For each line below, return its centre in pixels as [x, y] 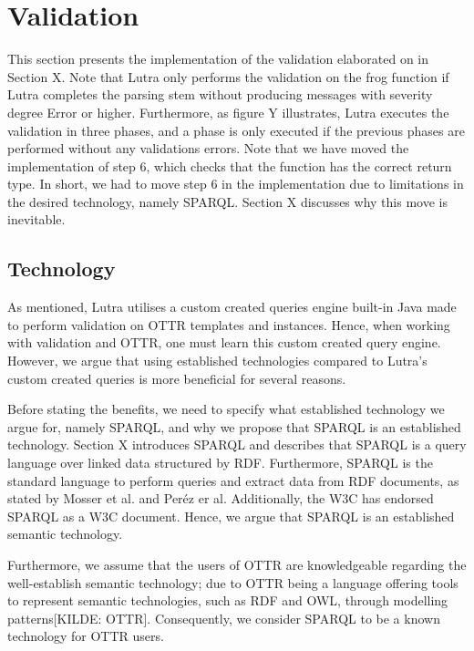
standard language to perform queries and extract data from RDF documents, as [233, 480]
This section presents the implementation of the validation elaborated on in [218, 59]
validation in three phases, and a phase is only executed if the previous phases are [236, 130]
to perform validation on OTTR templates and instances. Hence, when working [229, 324]
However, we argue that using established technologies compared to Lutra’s [217, 361]
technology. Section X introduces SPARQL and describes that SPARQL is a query [237, 444]
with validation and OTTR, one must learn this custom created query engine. [224, 342]
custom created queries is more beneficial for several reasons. [177, 378]
